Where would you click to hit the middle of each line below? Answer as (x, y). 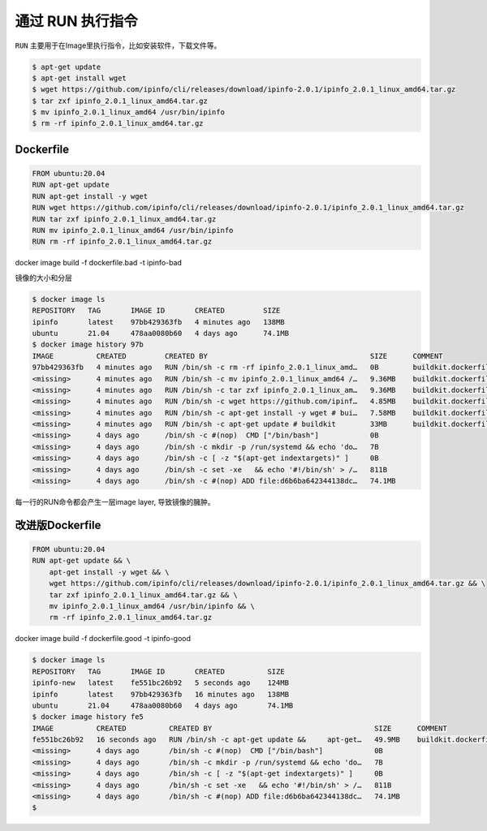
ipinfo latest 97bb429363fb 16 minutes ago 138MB (161, 694)
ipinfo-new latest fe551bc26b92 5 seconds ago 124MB (161, 683)
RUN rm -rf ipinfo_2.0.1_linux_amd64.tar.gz (122, 242)
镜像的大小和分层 (43, 278)
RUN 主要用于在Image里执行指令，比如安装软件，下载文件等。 (118, 45)
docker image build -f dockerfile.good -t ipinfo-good (103, 639)
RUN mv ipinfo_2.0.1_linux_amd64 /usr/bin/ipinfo (133, 230)
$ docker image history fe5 (88, 717)
